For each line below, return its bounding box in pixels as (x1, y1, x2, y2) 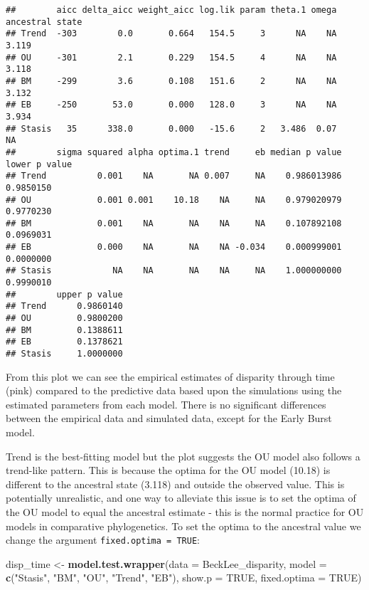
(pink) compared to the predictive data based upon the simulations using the (6, 383, 342, 398)
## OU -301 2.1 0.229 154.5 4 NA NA (6, 52, 337, 63)
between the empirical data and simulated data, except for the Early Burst (6, 411, 332, 426)
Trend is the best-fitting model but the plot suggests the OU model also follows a (6, 448, 360, 463)
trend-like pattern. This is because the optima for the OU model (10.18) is (6, 463, 331, 478)
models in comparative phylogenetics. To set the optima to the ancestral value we (6, 518, 361, 533)
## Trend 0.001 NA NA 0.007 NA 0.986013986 (6, 171, 342, 181)
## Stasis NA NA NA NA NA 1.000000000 (6, 265, 342, 276)
